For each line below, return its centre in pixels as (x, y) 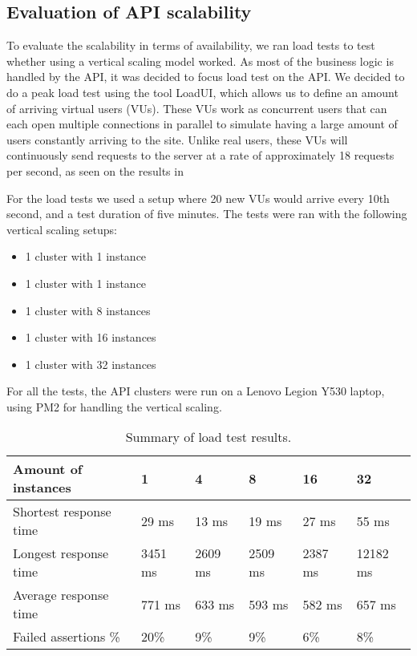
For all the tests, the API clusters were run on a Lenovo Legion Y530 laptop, (196, 391)
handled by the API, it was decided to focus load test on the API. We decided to (206, 77)
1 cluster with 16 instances (91, 337)
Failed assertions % (67, 637)
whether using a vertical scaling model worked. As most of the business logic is (200, 61)
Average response (61, 595)
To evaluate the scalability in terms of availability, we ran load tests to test (191, 45)
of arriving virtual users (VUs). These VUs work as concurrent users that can (197, 108)
